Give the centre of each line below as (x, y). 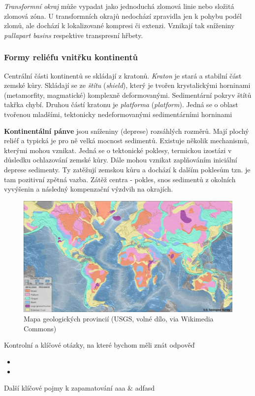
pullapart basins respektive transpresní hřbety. (74, 35)
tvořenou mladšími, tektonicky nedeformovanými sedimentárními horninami (118, 114)
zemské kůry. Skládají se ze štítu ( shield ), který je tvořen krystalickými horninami (127, 85)
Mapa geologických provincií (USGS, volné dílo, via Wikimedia (119, 319)
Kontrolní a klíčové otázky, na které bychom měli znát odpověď (99, 345)
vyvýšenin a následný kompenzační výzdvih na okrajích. (89, 189)
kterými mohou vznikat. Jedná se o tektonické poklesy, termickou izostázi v (118, 150)
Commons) (40, 328)
